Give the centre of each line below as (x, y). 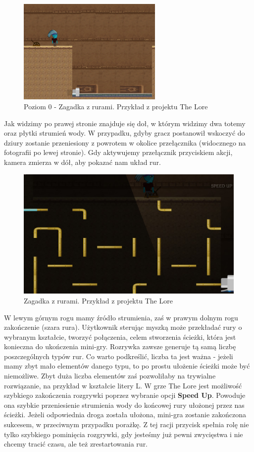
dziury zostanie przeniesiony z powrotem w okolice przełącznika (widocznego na (125, 142)
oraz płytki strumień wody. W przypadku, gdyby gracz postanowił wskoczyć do (125, 133)
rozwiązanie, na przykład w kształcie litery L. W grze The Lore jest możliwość (123, 385)
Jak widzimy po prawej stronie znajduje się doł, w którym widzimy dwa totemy (125, 123)
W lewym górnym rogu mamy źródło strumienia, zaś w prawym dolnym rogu (121, 317)
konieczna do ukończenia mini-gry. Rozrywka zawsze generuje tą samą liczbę (120, 346)
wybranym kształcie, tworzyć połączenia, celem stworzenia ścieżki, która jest (120, 337)
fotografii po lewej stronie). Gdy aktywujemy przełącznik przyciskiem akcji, (118, 152)
